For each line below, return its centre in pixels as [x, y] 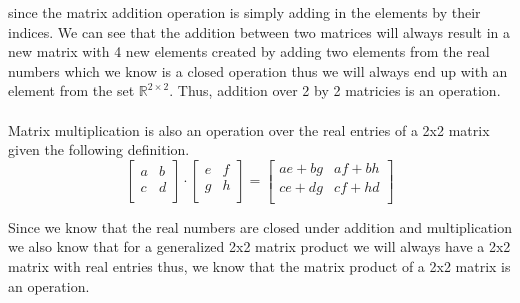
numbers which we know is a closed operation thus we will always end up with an [258, 70]
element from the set [71, 90]
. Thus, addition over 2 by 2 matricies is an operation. [335, 90]
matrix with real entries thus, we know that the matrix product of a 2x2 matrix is [259, 266]
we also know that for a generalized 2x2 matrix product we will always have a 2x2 [259, 246]
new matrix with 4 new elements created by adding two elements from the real [249, 51]
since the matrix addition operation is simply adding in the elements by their [244, 12]
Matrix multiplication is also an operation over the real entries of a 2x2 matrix [249, 129]
